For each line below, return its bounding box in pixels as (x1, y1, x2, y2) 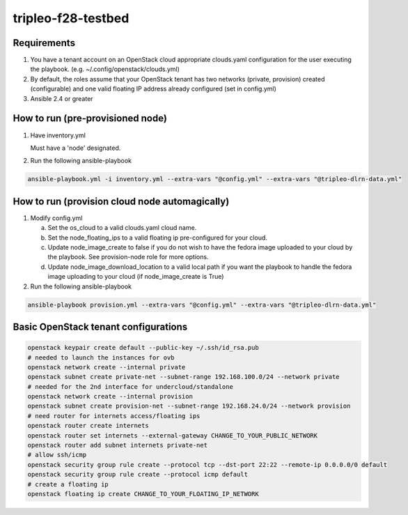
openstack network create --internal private (27, 363, 186, 371)
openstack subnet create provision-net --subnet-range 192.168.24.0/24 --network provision (27, 402, 351, 410)
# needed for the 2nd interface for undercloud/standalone (27, 383, 233, 390)
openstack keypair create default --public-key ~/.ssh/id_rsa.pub (27, 344, 259, 352)
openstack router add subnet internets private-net (27, 441, 208, 449)
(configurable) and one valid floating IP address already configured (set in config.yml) (30, 84, 276, 93)
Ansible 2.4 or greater (30, 94, 93, 102)
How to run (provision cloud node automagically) (13, 195, 230, 207)
